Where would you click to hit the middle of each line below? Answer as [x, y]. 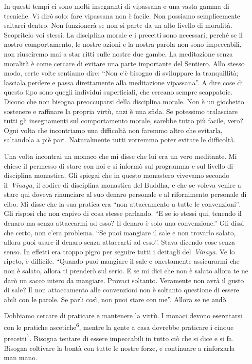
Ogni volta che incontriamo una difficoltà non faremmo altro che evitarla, [113, 130]
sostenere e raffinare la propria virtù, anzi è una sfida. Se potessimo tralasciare [121, 111]
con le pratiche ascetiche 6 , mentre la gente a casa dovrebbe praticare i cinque [119, 326]
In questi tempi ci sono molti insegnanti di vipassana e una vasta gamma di [117, 6]
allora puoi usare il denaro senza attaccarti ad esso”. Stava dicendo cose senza [120, 242]
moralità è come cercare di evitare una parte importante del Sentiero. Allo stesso [124, 63]
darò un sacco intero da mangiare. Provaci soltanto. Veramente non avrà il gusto [124, 280]
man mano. [21, 357]
